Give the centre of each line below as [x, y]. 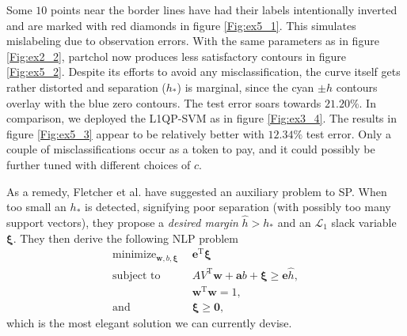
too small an [36, 207]
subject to [137, 276]
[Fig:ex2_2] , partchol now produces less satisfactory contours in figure [177, 56]
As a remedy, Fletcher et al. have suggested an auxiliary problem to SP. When [197, 191]
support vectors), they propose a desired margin [122, 222]
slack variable [364, 222]
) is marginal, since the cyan [245, 87]
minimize [135, 255]
